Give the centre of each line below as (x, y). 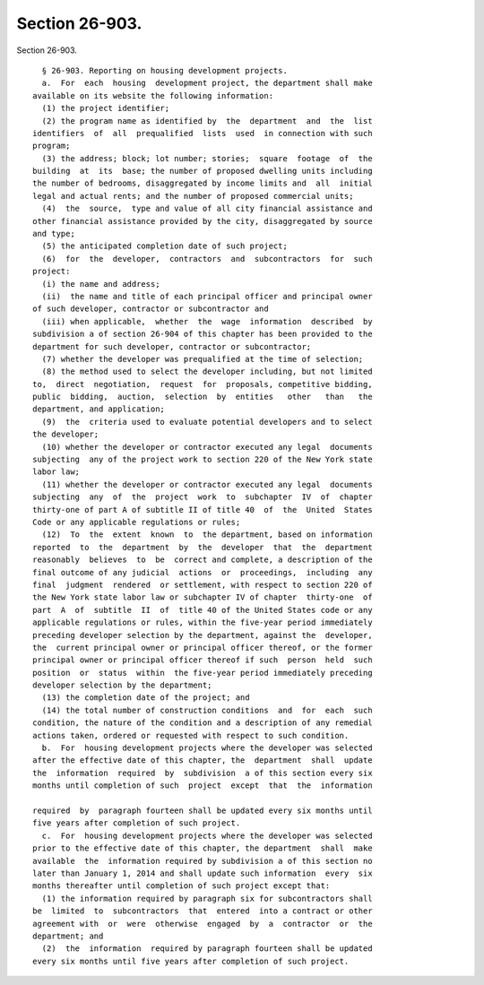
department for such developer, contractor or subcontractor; (172, 346)
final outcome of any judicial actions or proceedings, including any (203, 572)
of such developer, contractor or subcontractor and (151, 309)
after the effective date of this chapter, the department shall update (203, 760)
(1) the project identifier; (106, 108)
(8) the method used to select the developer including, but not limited (207, 372)
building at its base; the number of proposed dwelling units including (203, 171)
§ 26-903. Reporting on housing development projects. (165, 70)
